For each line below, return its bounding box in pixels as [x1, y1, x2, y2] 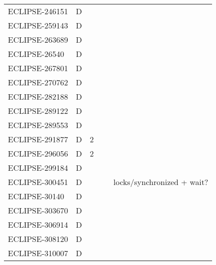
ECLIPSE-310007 [8, 247, 68, 259]
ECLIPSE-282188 [8, 91, 68, 102]
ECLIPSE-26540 [8, 48, 64, 59]
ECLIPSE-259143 [8, 20, 68, 31]
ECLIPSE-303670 [8, 205, 68, 216]
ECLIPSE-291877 [8, 133, 68, 145]
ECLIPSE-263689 [8, 34, 68, 45]
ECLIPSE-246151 [8, 5, 68, 17]
